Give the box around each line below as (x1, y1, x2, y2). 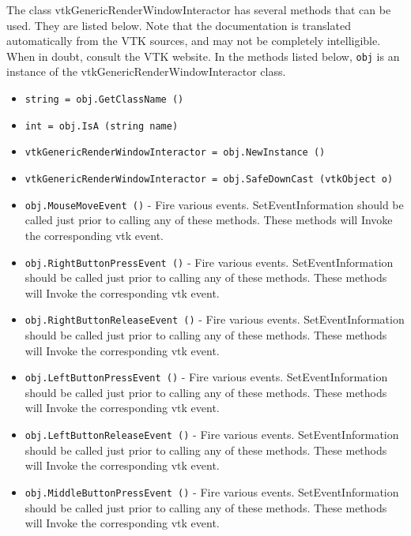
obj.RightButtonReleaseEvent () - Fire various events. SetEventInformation (25, 311, 405, 328)
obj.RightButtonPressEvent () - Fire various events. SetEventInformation (25, 253, 394, 270)
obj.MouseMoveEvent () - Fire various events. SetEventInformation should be (25, 196, 404, 212)
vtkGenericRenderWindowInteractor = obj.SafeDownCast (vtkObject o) (25, 174, 394, 185)
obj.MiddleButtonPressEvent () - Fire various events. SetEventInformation (25, 483, 399, 500)
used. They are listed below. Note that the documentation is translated (6, 17, 351, 33)
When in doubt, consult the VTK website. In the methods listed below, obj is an (6, 47, 400, 64)
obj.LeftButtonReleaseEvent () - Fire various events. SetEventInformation (25, 426, 399, 443)
